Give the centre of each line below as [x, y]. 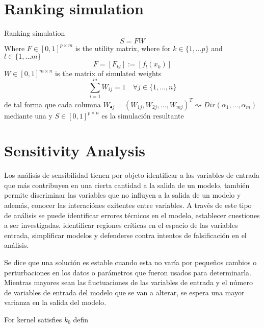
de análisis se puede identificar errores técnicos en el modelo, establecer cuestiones [132, 215]
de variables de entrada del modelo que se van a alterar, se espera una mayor [124, 292]
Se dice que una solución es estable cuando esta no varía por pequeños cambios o [130, 262]
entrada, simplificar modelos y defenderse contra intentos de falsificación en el [125, 235]
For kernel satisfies [33, 319]
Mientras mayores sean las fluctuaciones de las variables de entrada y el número [128, 282]
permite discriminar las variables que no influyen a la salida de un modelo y [123, 195]
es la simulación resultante [143, 115]
